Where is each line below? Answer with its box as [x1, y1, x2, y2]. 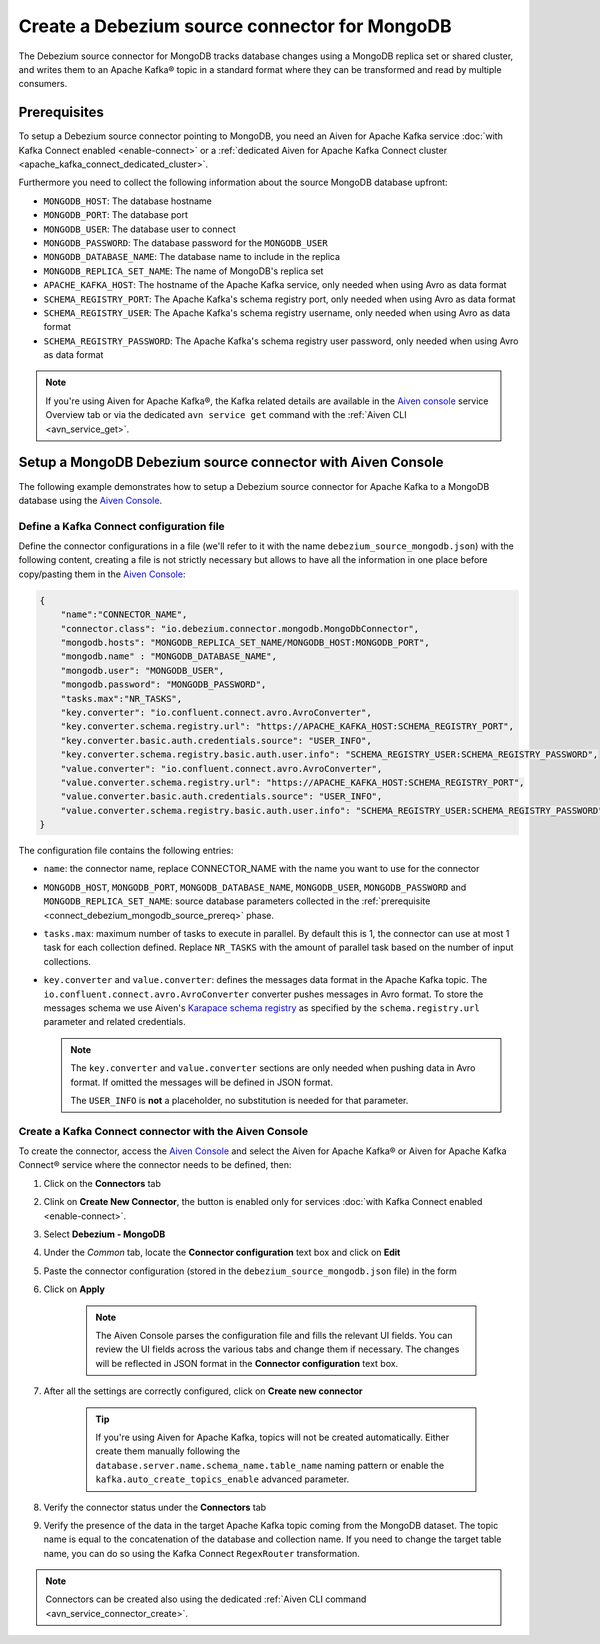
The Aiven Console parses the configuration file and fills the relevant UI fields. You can [95, 1330, 453, 1341]
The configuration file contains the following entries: [18, 845, 234, 857]
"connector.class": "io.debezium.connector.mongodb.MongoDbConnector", [60, 623, 420, 634]
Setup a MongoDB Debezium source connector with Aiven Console [18, 454, 444, 471]
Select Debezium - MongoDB [43, 1228, 166, 1240]
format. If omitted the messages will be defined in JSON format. [70, 1076, 334, 1088]
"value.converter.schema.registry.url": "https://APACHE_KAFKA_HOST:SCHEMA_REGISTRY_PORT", [60, 776, 525, 788]
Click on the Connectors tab [43, 1177, 162, 1189]
